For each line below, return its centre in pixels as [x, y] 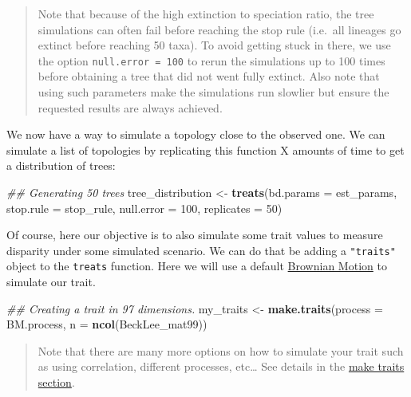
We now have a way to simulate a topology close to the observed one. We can [196, 134]
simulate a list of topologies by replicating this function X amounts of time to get [205, 149]
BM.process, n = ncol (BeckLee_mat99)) [107, 324]
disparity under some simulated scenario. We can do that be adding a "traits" [201, 250]
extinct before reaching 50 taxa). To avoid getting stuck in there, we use [214, 45]
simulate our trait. [51, 282]
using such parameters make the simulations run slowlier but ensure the [213, 92]
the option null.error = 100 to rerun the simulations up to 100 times [211, 60]
